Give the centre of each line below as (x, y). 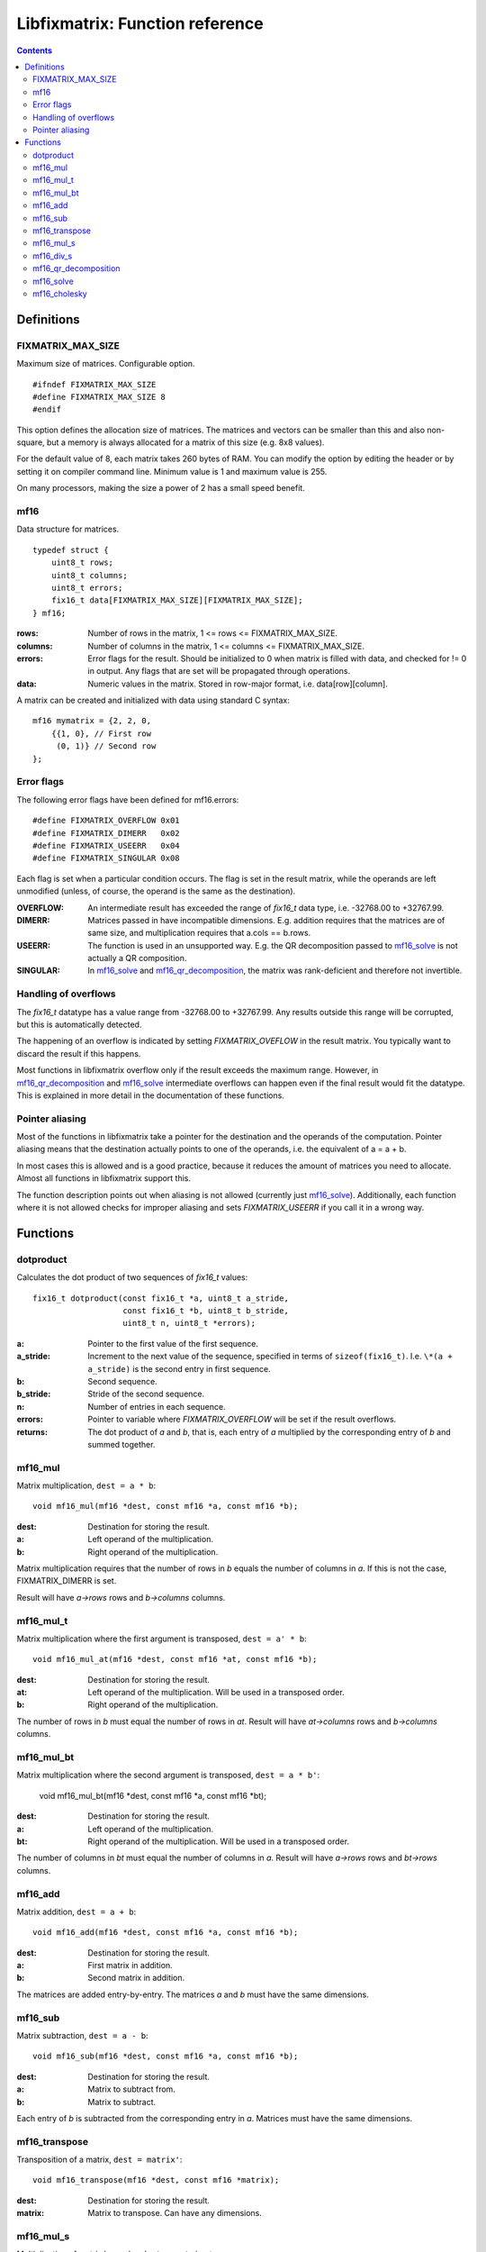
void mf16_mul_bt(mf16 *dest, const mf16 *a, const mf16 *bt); (153, 1795)
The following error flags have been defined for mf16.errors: (128, 799)
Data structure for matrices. (68, 529)
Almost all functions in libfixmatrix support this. (104, 1178)
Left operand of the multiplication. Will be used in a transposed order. (216, 1693)
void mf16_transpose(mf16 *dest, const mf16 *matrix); (156, 2180)
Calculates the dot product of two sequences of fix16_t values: (132, 1277)
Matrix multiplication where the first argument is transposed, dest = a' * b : (162, 1639)
